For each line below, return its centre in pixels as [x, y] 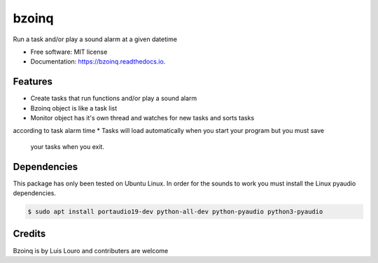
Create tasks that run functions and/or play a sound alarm [114, 99]
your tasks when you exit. [68, 146]
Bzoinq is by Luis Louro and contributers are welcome [91, 250]
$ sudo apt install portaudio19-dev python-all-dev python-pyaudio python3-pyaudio [175, 212]
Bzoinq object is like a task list [74, 108]
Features [33, 81]
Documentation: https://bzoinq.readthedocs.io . [98, 62]
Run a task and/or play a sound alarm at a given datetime [95, 39]
